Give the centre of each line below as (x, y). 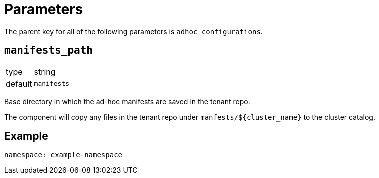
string (45, 72)
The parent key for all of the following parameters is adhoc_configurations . (133, 31)
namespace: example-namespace (63, 155)
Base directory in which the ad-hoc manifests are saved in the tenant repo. (127, 101)
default (19, 84)
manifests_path (49, 51)
